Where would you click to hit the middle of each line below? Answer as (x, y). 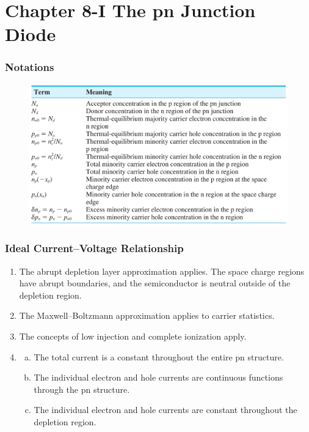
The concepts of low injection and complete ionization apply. (133, 336)
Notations (30, 67)
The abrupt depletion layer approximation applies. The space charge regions (162, 271)
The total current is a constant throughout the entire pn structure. (159, 356)
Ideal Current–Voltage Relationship (94, 248)
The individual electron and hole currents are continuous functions (158, 377)
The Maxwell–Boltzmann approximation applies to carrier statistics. (147, 315)
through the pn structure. (82, 389)
